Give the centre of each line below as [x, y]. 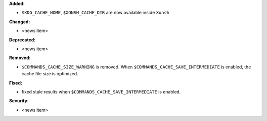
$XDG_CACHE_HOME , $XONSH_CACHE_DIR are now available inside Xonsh [95, 13]
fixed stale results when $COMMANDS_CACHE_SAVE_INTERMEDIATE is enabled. [101, 91]
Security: [19, 101]
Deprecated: [22, 40]
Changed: [20, 22]
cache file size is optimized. [50, 74]
